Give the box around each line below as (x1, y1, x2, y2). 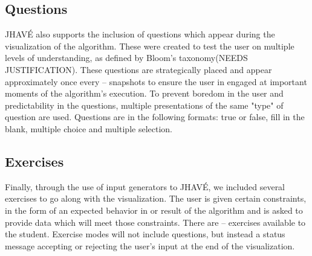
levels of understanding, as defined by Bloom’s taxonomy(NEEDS (5, 51, 248, 64)
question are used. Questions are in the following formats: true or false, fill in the (5, 110, 305, 123)
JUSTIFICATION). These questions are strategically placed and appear (5, 63, 272, 75)
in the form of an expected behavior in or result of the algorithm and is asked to (5, 203, 303, 216)
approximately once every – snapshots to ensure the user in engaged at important (5, 75, 307, 88)
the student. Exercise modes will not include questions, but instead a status (5, 228, 285, 240)
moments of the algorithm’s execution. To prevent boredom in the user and (5, 87, 284, 100)
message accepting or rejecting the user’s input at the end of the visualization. (5, 239, 295, 252)
